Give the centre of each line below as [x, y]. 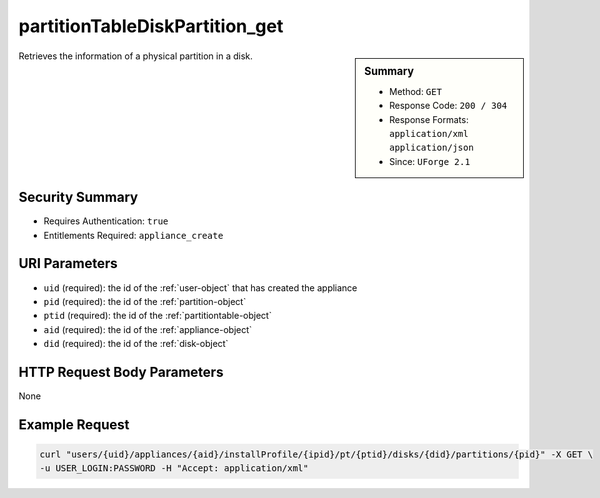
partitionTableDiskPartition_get [151, 26]
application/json [431, 148]
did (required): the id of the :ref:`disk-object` [136, 344]
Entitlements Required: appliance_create [133, 235]
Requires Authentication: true [106, 221]
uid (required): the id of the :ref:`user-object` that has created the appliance [200, 287]
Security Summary [78, 197]
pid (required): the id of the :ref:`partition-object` [145, 301]
